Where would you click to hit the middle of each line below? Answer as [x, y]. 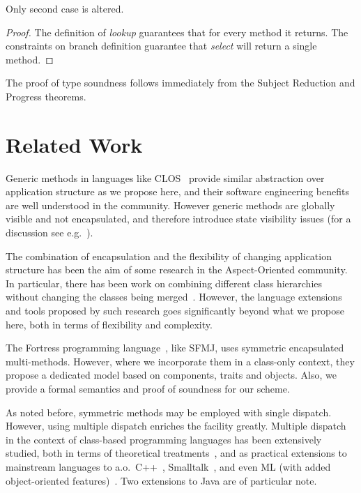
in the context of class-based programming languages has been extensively [164, 439]
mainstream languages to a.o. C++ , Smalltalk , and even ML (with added [168, 466]
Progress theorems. [46, 96]
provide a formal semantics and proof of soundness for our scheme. [148, 388]
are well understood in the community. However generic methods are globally [170, 205]
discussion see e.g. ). [49, 233]
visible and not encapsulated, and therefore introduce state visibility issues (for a [178, 219]
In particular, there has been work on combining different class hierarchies [164, 283]
